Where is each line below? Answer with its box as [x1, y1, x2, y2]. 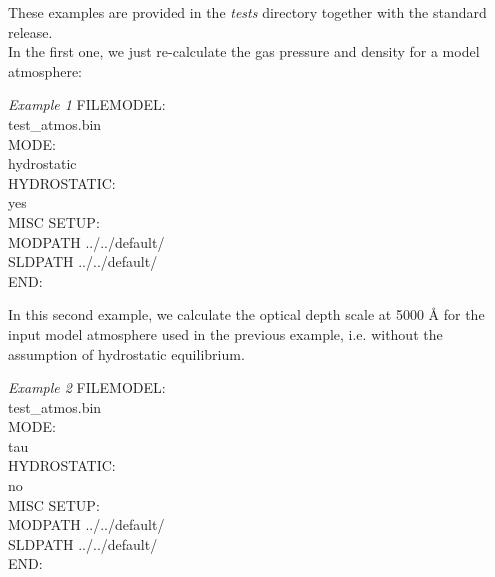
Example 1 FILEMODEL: [8, 94, 166, 115]
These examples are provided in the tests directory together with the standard [8, 2, 487, 22]
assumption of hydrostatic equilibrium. [8, 343, 245, 364]
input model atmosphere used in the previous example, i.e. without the [8, 323, 443, 344]
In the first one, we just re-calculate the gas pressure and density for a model [8, 41, 480, 62]
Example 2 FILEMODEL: [8, 377, 166, 398]
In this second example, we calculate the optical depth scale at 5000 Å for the [8, 304, 485, 325]
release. [8, 21, 53, 42]
